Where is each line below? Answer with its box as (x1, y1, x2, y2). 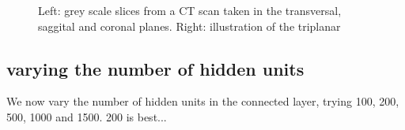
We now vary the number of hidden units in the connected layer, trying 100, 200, (6, 93, 399, 110)
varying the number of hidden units (6, 56, 305, 80)
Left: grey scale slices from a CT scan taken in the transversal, (38, 2, 342, 18)
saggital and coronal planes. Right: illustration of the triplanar (38, 17, 341, 34)
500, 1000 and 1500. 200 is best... (6, 108, 167, 124)
